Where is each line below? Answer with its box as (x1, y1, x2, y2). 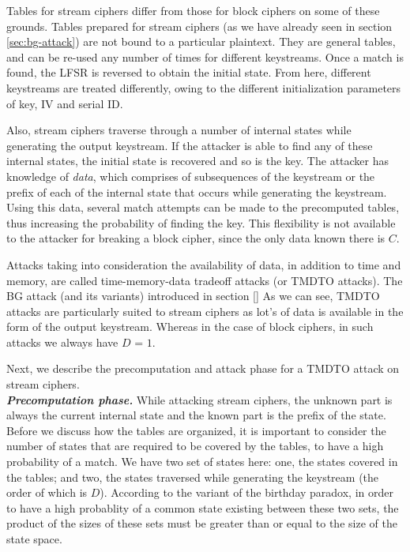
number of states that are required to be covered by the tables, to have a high (6, 437, 384, 454)
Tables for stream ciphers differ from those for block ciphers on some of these (6, 2, 380, 18)
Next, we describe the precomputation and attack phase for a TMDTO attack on (6, 360, 400, 377)
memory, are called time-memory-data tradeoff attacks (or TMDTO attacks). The (6, 272, 403, 288)
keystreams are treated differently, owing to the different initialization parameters (6, 79, 401, 96)
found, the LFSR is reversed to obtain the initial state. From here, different (6, 64, 371, 81)
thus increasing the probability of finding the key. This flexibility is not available (6, 214, 396, 231)
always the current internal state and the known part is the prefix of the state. (6, 407, 386, 423)
